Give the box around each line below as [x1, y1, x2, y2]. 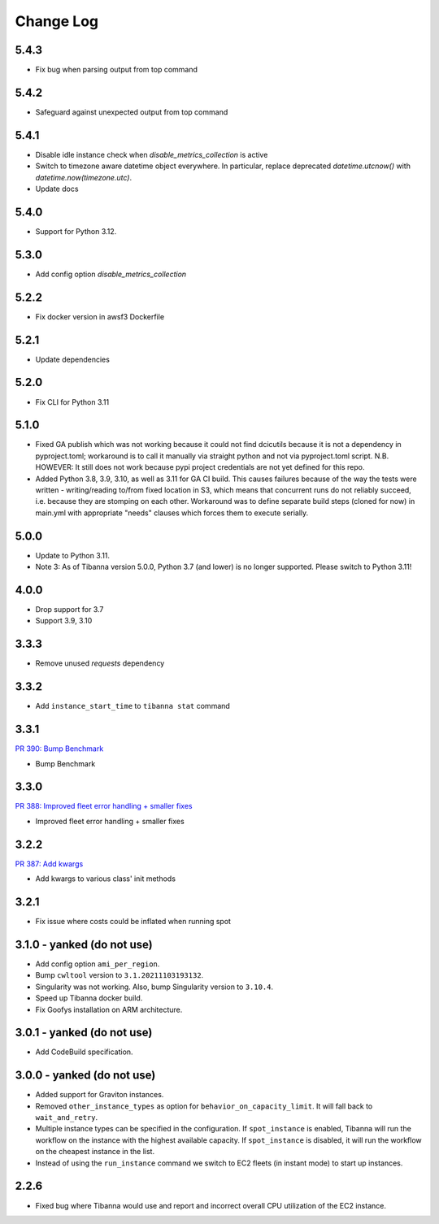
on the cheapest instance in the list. [35, 1147, 154, 1157]
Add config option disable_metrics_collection [35, 269, 187, 279]
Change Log [15, 12, 99, 30]
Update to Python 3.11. [35, 550, 110, 560]
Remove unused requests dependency [35, 658, 165, 668]
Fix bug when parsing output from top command [35, 65, 198, 75]
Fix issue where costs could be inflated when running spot [35, 917, 232, 927]
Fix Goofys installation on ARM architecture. [35, 1005, 183, 1014]
